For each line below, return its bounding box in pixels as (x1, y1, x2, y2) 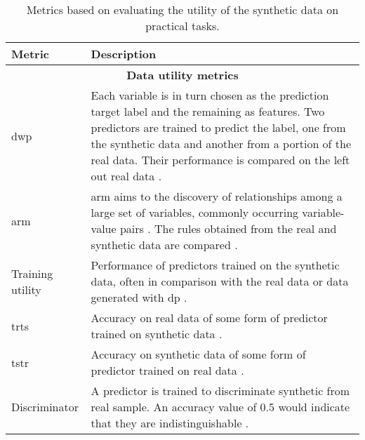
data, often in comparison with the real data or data (91, 273, 349, 289)
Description (91, 46, 157, 62)
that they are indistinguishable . (91, 415, 249, 431)
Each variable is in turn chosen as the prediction (91, 87, 329, 103)
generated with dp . (91, 289, 187, 305)
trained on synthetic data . (91, 326, 223, 342)
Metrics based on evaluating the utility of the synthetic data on (26, 1, 339, 18)
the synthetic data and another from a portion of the (91, 135, 352, 152)
